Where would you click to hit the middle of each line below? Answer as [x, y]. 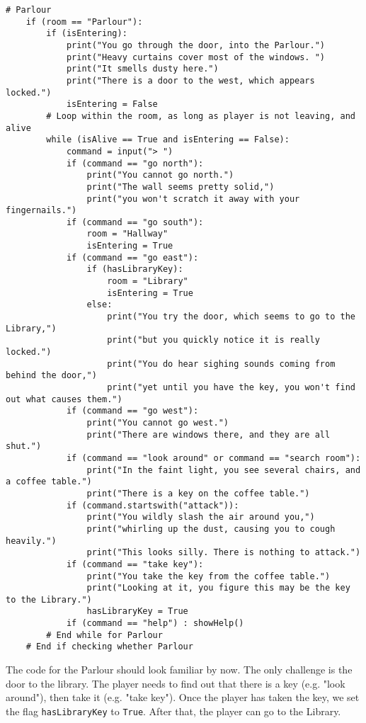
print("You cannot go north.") [160, 175]
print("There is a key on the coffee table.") [198, 493]
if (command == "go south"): [135, 222]
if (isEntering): [87, 34]
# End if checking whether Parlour [109, 647]
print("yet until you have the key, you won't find [231, 387]
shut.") [24, 446]
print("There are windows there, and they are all [208, 434]
